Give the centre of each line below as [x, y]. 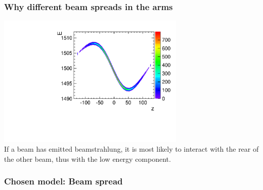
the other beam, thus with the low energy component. [87, 159]
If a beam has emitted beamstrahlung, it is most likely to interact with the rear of [131, 149]
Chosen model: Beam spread [63, 181]
